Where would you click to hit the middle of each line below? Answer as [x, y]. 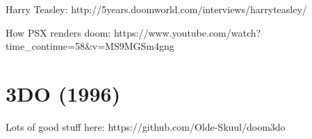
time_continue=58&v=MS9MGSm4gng [90, 46]
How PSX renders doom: [58, 32]
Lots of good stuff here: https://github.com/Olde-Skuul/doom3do [146, 126]
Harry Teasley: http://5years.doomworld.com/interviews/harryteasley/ [156, 9]
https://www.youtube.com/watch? [187, 32]
